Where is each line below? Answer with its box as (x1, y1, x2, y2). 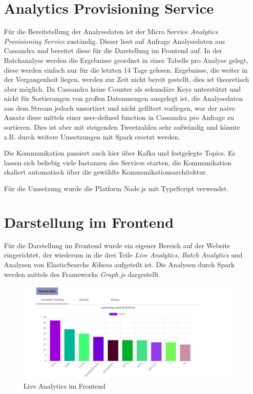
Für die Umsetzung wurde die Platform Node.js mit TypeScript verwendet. (4, 183, 229, 194)
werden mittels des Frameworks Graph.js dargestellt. (4, 269, 161, 279)
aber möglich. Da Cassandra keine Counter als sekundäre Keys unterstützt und (4, 83, 241, 94)
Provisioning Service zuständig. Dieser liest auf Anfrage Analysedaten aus (4, 36, 225, 46)
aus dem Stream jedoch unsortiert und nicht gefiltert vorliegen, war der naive (4, 102, 235, 113)
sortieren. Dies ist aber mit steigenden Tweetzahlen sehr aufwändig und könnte (4, 122, 240, 132)
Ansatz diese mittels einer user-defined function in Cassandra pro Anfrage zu (4, 112, 234, 122)
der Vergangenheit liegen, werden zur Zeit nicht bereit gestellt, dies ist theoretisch (4, 74, 249, 84)
